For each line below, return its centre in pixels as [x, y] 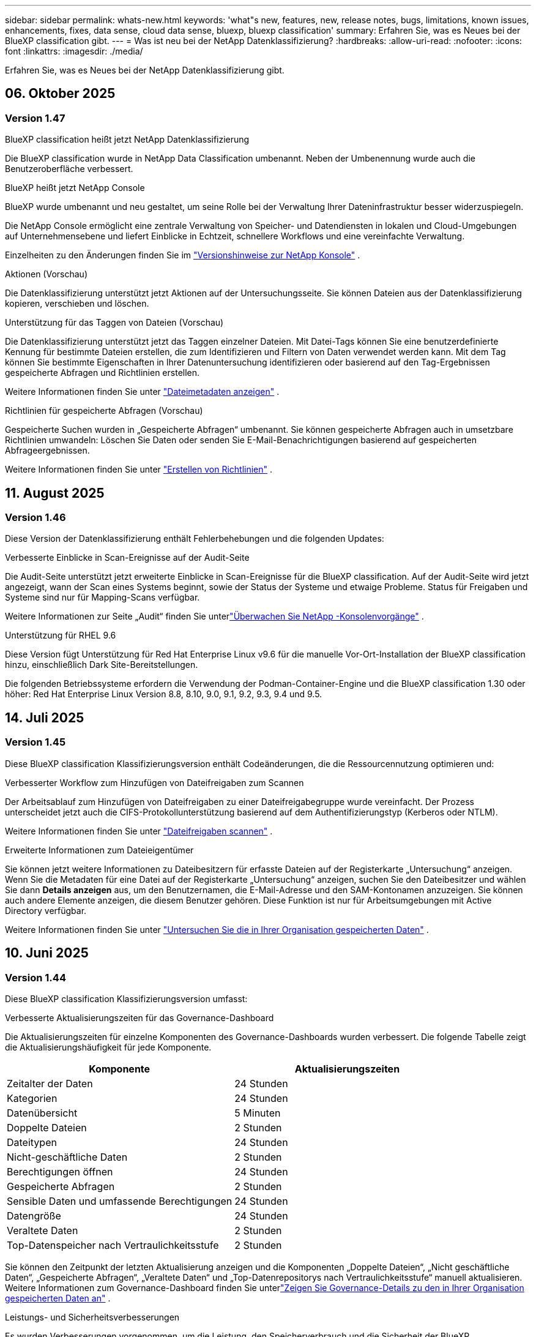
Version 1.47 [35, 118]
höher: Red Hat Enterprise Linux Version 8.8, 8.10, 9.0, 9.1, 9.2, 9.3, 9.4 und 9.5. [164, 694]
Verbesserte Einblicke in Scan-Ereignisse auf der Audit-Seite [127, 558]
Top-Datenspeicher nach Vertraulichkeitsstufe [113, 1245]
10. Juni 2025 [47, 953]
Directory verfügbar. [46, 910]
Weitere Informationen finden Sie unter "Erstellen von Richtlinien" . [139, 470]
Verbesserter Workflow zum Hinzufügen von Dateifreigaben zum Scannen [154, 782]
